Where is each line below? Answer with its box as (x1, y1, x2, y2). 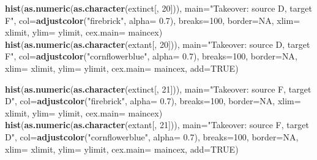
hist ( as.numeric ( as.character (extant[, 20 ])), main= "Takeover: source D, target (5, 37, 310, 50)
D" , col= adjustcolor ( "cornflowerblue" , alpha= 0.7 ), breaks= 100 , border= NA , (5, 130, 299, 143)
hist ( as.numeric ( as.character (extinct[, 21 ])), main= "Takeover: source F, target (5, 82, 311, 95)
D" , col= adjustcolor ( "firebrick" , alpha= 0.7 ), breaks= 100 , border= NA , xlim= (5, 94, 301, 107)
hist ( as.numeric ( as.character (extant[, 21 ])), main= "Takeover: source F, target (5, 118, 309, 131)
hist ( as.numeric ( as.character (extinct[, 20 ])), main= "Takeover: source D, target (5, 2, 312, 14)
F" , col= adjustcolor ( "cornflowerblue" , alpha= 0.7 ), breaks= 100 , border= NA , (5, 50, 297, 63)
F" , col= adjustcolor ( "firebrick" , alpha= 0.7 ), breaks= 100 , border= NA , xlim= (5, 13, 300, 26)
